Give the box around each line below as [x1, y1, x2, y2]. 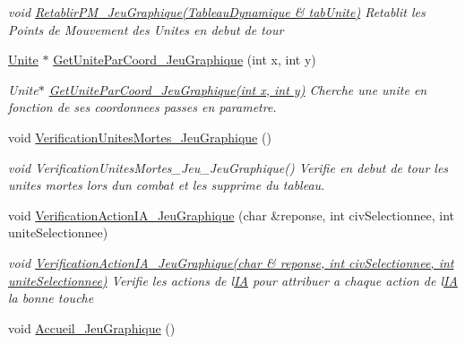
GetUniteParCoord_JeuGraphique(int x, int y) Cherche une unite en [48, 80, 427, 99]
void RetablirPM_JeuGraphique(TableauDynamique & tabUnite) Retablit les [8, 3, 426, 21]
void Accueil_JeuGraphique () [8, 318, 176, 337]
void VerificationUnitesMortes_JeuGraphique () [8, 127, 271, 146]
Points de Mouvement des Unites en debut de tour [8, 20, 284, 39]
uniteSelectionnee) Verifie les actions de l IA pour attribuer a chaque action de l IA [8, 271, 458, 289]
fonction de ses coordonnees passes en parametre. [8, 98, 277, 116]
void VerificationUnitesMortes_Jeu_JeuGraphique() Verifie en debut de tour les [8, 158, 449, 176]
